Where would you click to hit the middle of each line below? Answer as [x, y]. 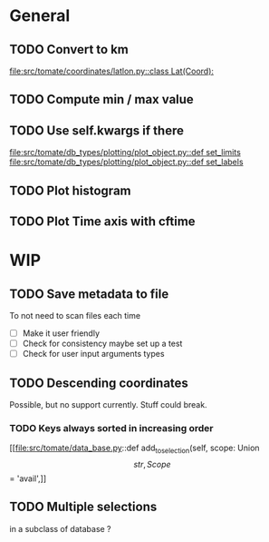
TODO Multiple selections [83, 507]
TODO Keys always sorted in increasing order [112, 428]
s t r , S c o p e [152, 465]
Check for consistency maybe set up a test [102, 344]
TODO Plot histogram [70, 190]
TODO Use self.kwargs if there [96, 130]
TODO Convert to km [69, 49]
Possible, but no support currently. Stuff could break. [108, 404]
